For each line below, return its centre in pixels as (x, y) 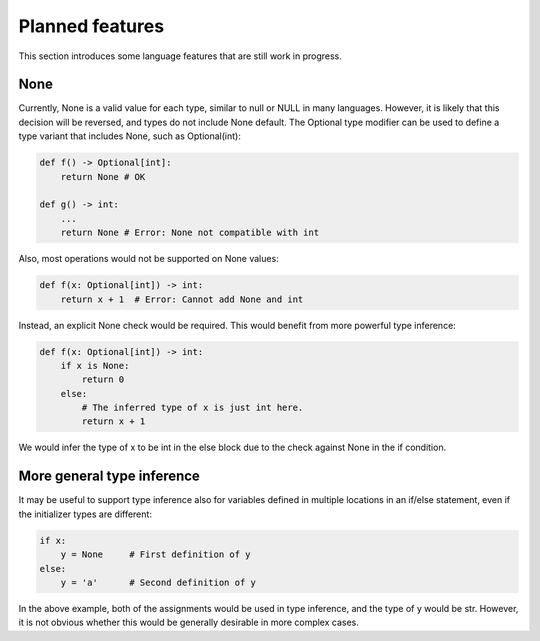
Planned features (91, 26)
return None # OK (103, 176)
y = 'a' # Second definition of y (158, 582)
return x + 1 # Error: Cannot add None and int (182, 299)
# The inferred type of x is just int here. (192, 408)
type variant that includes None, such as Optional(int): (130, 136)
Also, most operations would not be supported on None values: (148, 259)
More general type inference (109, 476)
